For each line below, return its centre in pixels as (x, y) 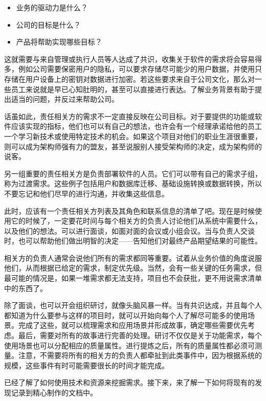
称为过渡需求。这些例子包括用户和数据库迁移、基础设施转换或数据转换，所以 (133, 183)
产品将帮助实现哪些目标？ (59, 42)
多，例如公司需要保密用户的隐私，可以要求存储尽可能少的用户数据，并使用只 (133, 69)
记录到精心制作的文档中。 (54, 392)
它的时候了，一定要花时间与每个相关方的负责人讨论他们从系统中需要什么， (136, 221)
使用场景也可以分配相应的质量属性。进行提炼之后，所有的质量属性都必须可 (129, 345)
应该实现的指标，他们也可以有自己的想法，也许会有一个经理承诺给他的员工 (136, 126)
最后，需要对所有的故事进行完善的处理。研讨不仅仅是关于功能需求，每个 (140, 335)
